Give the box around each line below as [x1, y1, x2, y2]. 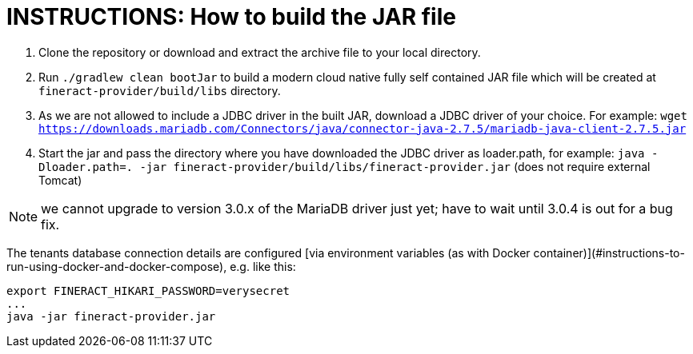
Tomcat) [38, 173, 82, 187]
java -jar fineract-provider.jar [6, 309, 216, 323]
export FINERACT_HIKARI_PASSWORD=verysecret [6, 284, 290, 297]
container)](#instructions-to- [533, 245, 685, 260]
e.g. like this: [230, 259, 296, 273]
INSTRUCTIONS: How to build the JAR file [6, 3, 456, 30]
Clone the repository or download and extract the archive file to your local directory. [38, 45, 481, 59]
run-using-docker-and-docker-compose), [6, 259, 227, 273]
